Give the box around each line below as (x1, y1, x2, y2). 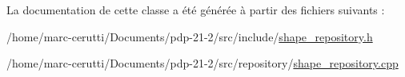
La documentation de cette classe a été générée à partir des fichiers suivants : (6, 2, 385, 17)
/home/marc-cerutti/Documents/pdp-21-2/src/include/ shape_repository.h (6, 28, 373, 44)
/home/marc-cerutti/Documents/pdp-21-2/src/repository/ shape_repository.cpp (6, 55, 399, 71)
